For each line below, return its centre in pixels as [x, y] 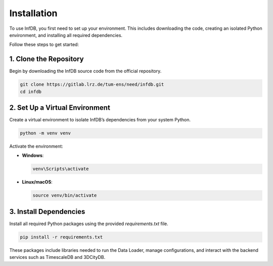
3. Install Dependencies [47, 212]
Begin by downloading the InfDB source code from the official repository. [85, 71]
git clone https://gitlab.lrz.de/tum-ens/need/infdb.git [92, 84]
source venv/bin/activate [65, 195]
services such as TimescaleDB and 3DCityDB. [57, 257]
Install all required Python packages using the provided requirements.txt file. [89, 224]
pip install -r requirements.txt [61, 237]
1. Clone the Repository [47, 59]
